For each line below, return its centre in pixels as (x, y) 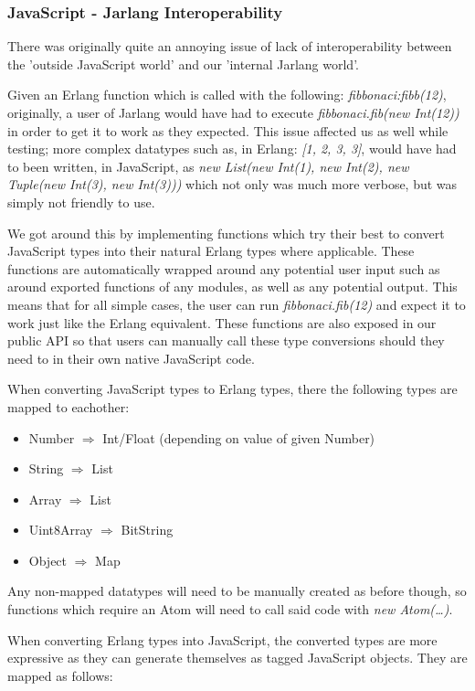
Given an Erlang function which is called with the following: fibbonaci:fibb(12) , (227, 95)
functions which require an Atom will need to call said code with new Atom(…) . (230, 609)
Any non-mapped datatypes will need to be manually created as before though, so (237, 591)
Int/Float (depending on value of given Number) (239, 437)
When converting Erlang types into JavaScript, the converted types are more (222, 639)
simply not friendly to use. (81, 202)
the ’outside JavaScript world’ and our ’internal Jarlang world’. (183, 64)
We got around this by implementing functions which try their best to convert (226, 233)
